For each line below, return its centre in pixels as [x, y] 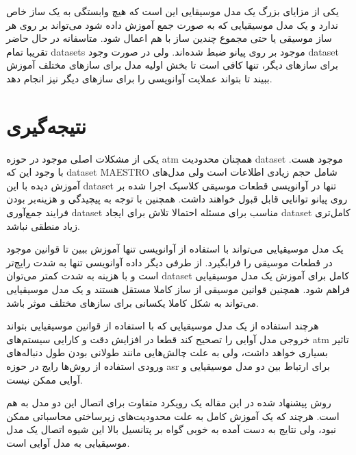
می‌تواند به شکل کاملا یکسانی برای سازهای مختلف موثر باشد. [132, 302]
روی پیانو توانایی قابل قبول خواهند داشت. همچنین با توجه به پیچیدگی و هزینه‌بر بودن [177, 199]
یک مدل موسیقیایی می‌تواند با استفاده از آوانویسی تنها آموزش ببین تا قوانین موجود [175, 249]
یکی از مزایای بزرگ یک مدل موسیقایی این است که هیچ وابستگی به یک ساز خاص [173, 11]
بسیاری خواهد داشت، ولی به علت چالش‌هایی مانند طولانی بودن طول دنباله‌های [167, 352]
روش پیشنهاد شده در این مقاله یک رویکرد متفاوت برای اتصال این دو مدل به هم [169, 402]
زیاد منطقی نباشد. [43, 225]
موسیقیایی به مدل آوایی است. [68, 442]
